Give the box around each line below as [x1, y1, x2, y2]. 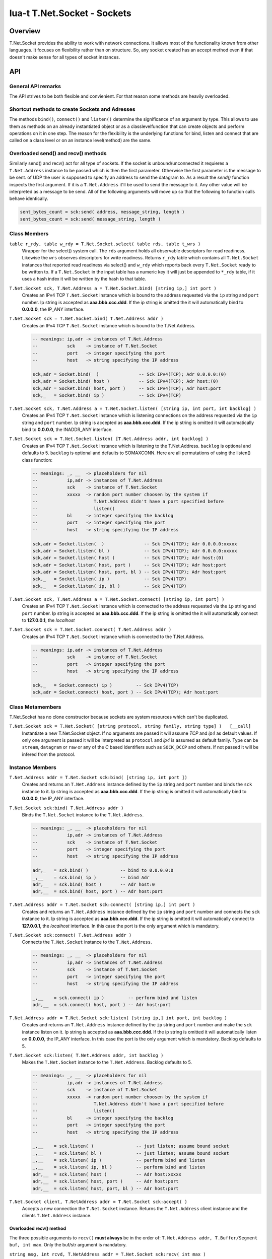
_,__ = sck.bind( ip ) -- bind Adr [32, 874, 150, 880]
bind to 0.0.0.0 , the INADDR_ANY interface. [22, 427, 113, 433]
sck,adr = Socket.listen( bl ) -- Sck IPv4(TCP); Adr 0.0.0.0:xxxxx [32, 548, 237, 553]
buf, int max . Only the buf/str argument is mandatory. [9, 1242, 127, 1248]
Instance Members [9, 763, 56, 771]
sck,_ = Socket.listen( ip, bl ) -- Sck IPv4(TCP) [32, 583, 187, 589]
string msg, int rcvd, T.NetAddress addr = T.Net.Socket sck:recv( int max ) [9, 1251, 206, 1257]
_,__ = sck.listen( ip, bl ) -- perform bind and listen [32, 1164, 206, 1170]
